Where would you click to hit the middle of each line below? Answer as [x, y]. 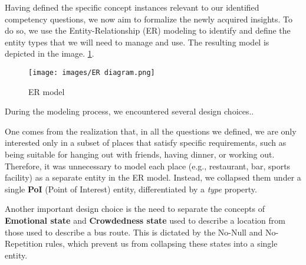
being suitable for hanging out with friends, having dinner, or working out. [140, 154]
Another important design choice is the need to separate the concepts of [135, 209]
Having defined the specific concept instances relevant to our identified [132, 7]
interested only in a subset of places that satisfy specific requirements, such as [146, 143]
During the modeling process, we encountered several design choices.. [129, 111]
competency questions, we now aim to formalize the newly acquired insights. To [149, 19]
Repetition [24, 243]
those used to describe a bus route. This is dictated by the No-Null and [134, 232]
